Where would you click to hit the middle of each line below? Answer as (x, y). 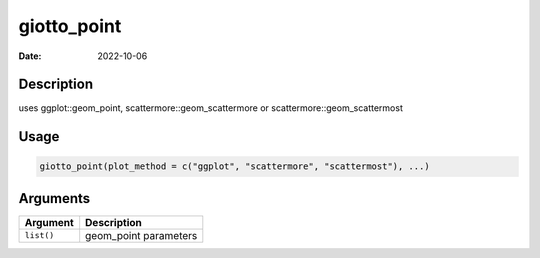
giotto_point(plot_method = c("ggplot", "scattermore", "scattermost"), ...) (234, 166)
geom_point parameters (141, 235)
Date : (30, 56)
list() (39, 235)
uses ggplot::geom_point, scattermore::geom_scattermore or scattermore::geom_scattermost (211, 108)
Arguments (54, 198)
